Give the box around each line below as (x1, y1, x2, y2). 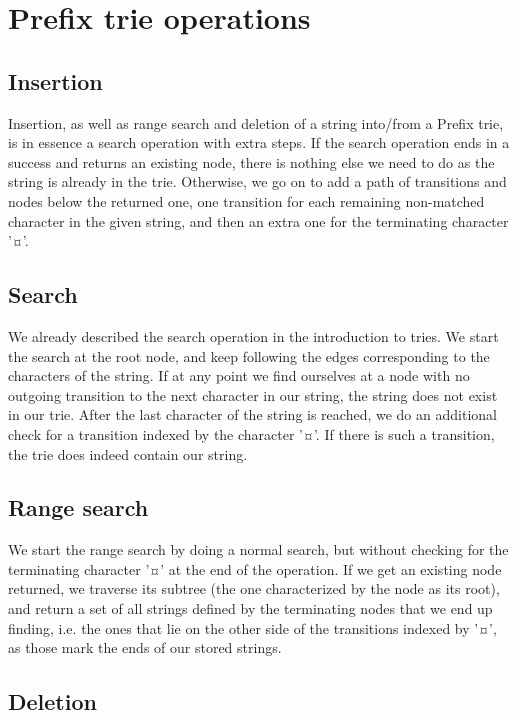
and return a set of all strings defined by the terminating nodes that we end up (8, 598, 493, 619)
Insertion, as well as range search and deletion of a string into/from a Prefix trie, (8, 112, 504, 133)
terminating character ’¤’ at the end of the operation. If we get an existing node (8, 558, 502, 579)
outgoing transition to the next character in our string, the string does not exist (8, 384, 498, 405)
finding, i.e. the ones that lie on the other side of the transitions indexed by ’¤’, (8, 617, 497, 638)
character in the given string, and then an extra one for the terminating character (8, 210, 509, 231)
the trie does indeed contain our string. (8, 443, 248, 464)
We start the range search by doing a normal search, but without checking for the (8, 539, 509, 560)
